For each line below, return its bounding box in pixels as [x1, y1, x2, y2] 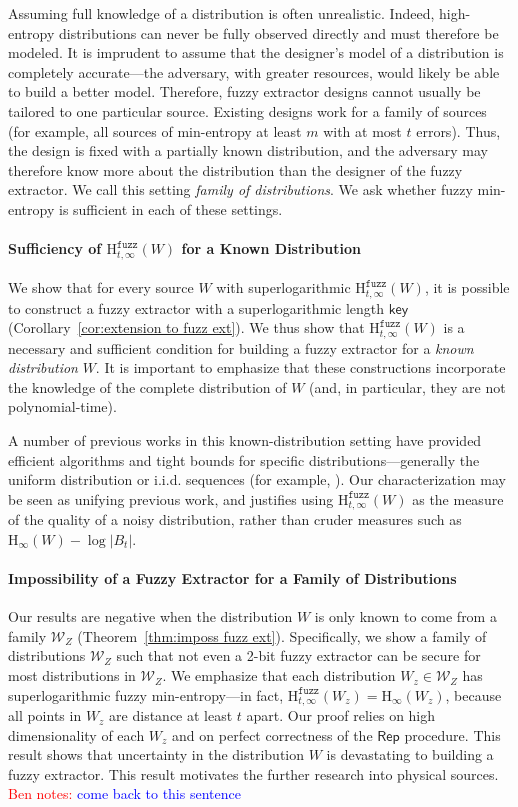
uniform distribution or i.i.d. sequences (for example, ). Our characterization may [8, 469, 506, 490]
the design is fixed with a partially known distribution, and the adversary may [8, 140, 489, 161]
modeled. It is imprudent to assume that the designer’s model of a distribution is [8, 42, 504, 63]
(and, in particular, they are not [309, 376, 506, 397]
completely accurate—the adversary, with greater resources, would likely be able [8, 61, 500, 82]
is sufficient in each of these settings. [58, 198, 283, 219]
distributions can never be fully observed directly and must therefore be [58, 22, 499, 43]
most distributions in [8, 665, 136, 686]
